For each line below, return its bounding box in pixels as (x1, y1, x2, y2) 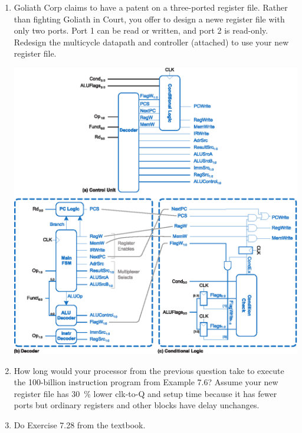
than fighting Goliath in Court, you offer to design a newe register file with (14, 12, 285, 25)
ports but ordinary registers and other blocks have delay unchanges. (14, 399, 260, 411)
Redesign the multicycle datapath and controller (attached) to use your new (14, 35, 289, 48)
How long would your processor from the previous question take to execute (14, 364, 284, 376)
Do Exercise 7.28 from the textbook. (14, 418, 146, 431)
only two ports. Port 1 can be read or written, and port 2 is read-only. (14, 24, 268, 37)
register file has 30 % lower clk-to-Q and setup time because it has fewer (14, 387, 277, 399)
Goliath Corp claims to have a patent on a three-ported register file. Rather (14, 1, 288, 13)
